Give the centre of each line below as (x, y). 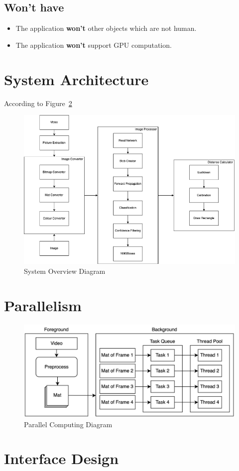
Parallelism (43, 305)
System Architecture (76, 79)
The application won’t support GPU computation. (94, 45)
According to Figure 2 (38, 103)
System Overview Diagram (65, 271)
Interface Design (61, 458)
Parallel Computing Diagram (68, 424)
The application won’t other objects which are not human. (106, 28)
